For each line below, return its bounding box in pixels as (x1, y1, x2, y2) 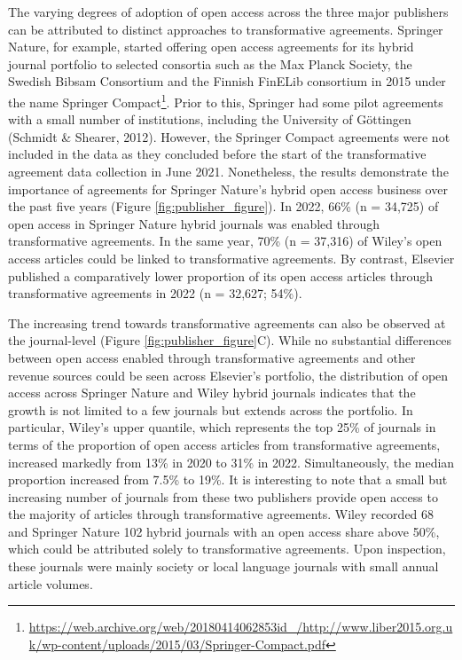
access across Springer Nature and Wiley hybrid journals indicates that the (8, 383, 416, 402)
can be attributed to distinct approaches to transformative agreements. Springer (8, 20, 443, 38)
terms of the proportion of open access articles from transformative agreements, (8, 435, 441, 453)
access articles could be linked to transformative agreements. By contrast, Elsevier (8, 248, 455, 267)
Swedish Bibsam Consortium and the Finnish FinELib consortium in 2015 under (8, 72, 446, 90)
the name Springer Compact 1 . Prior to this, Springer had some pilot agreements (8, 90, 443, 111)
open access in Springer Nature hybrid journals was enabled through (8, 214, 380, 232)
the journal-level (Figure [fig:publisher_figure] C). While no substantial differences (8, 331, 452, 350)
